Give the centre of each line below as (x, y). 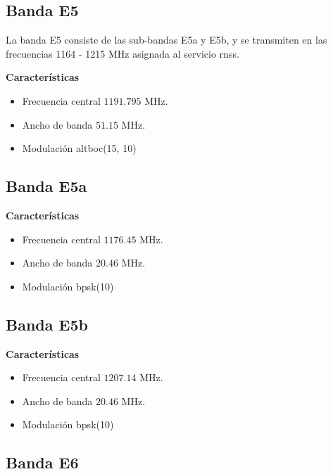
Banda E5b (47, 324)
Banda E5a (46, 186)
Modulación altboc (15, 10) (79, 148)
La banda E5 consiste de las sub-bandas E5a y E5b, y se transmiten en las (166, 40)
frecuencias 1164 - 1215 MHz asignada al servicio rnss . (122, 53)
